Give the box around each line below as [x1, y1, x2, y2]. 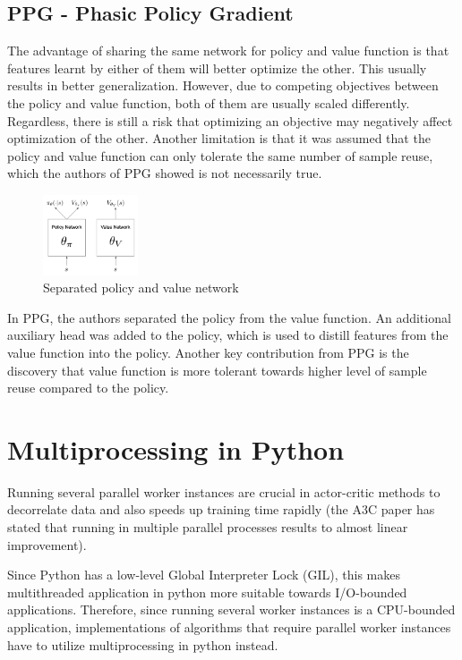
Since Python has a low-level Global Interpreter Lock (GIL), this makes [7, 565, 400, 584]
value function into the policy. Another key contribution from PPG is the [7, 343, 409, 361]
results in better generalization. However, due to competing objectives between [7, 76, 439, 95]
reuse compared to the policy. [7, 378, 169, 397]
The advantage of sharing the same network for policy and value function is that [7, 41, 449, 60]
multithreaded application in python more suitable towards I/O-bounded [7, 582, 407, 601]
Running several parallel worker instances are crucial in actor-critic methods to [7, 482, 441, 501]
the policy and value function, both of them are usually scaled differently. [7, 93, 410, 112]
